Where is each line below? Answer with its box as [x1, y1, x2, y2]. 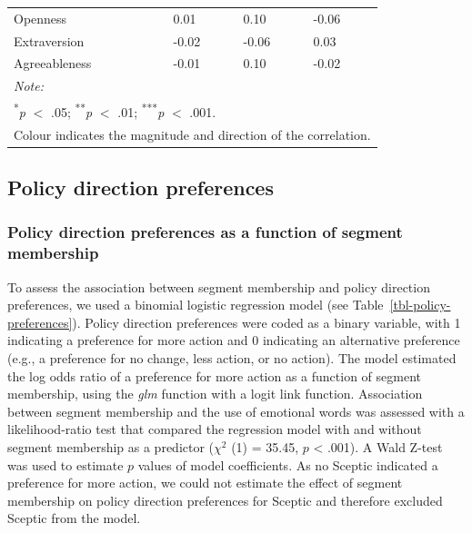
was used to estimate [7, 455, 124, 474]
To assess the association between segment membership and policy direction [7, 277, 430, 296]
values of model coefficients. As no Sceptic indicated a [137, 455, 438, 474]
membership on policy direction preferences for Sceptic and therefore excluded [7, 490, 443, 509]
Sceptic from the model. [7, 508, 141, 528]
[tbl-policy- [389, 295, 451, 314]
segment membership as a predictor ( [7, 437, 215, 456]
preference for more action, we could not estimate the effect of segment [7, 473, 403, 492]
